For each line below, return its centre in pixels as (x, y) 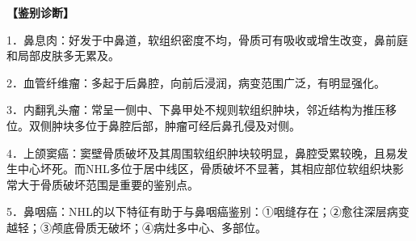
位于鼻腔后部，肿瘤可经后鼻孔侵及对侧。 (193, 125)
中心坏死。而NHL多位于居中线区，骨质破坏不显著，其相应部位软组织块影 (210, 169)
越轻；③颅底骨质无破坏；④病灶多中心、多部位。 (137, 227)
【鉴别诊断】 (40, 12)
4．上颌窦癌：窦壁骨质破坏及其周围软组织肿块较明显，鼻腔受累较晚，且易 (202, 152)
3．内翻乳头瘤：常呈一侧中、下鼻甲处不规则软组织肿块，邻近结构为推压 (196, 110)
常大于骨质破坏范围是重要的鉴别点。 (103, 184)
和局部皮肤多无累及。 (63, 55)
